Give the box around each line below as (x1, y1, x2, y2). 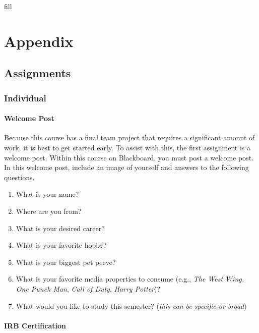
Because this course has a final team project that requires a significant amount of (4, 132, 255, 143)
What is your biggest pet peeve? (16, 256, 116, 267)
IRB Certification (4, 320, 67, 330)
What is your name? (16, 189, 79, 199)
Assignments (4, 65, 71, 81)
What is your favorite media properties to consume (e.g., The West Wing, (16, 273, 244, 284)
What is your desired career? (16, 223, 105, 233)
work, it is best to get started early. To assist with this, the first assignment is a (4, 142, 251, 152)
